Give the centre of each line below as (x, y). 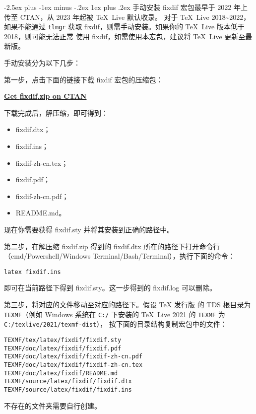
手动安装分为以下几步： (42, 63)
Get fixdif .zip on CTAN (45, 96)
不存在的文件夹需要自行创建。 (53, 405)
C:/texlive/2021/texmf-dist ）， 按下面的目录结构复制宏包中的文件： (116, 324)
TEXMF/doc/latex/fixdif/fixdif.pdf (63, 348)
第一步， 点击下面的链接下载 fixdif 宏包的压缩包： (84, 79)
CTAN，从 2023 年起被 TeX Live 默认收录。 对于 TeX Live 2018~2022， (135, 17)
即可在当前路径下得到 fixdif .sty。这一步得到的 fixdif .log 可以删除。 (110, 288)
